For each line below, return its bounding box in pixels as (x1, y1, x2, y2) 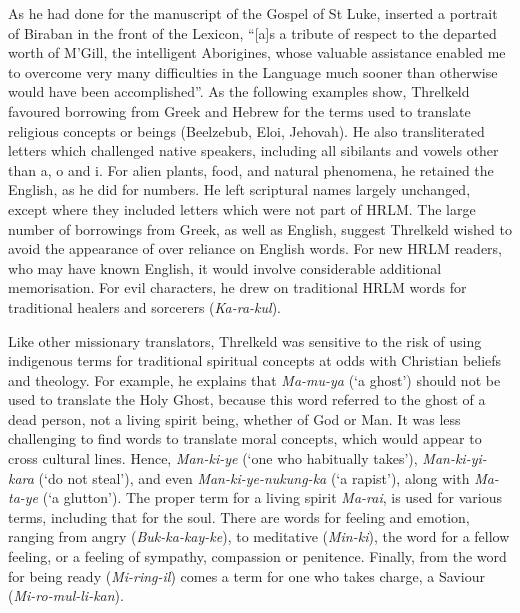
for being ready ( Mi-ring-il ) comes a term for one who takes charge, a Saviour (8, 565, 485, 586)
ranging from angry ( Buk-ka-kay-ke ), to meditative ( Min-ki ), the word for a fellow (8, 526, 510, 547)
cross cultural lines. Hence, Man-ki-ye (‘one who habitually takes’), (8, 448, 418, 469)
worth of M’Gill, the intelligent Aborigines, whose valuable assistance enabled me (8, 42, 506, 63)
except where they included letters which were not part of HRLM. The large (8, 198, 476, 219)
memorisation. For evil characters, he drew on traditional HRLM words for (8, 277, 467, 298)
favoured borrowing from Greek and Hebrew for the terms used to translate (8, 100, 471, 121)
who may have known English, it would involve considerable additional (8, 257, 442, 278)
